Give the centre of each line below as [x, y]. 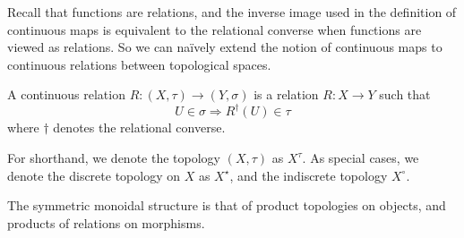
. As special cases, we [361, 158]
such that [405, 94]
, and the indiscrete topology [309, 175]
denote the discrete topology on [94, 175]
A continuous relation [66, 94]
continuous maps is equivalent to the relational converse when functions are [215, 29]
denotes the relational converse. [139, 127]
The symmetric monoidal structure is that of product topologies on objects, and [227, 205]
